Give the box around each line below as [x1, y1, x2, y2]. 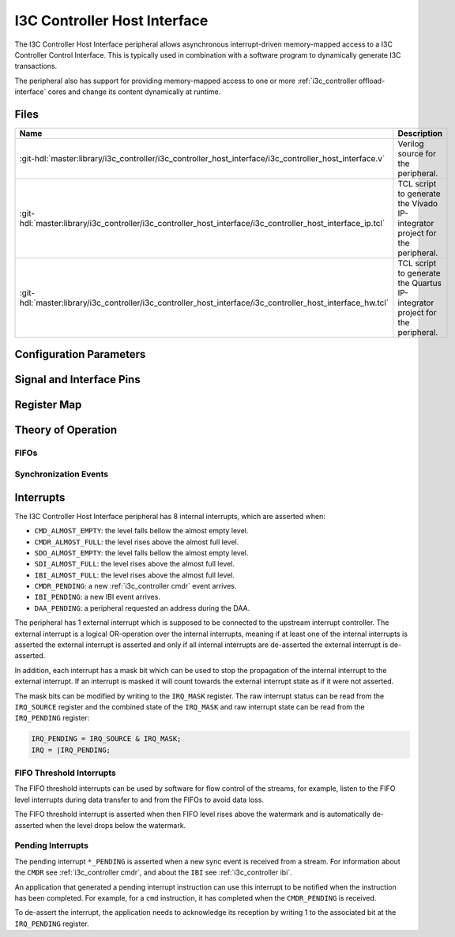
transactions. [14, 62, 58, 71]
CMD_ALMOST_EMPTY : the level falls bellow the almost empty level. [34, 526, 249, 536]
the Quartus [397, 277, 442, 288]
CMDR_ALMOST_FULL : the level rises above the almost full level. [34, 537, 239, 547]
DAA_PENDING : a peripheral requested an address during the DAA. [34, 603, 250, 612]
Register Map [14, 398, 82, 412]
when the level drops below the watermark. [44, 820, 186, 830]
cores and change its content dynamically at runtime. [47, 87, 221, 96]
